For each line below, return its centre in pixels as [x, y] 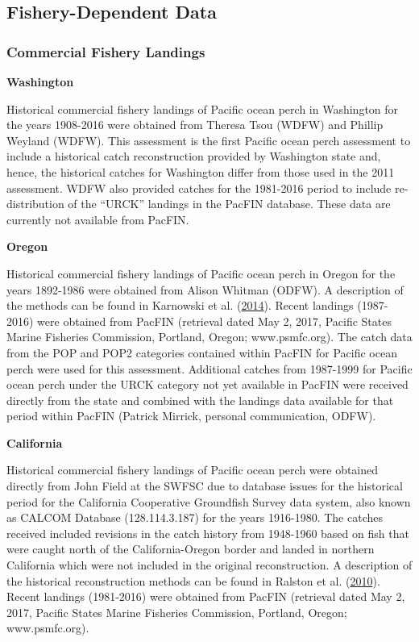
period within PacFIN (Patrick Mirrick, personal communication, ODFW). [191, 416]
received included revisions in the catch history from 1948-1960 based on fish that [208, 533]
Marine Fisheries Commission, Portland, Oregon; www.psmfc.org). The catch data [209, 337]
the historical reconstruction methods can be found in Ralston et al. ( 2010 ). [193, 580]
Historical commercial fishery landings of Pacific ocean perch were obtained [193, 470]
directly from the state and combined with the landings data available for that [200, 400]
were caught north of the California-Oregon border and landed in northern [191, 549]
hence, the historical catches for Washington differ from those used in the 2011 [201, 171]
